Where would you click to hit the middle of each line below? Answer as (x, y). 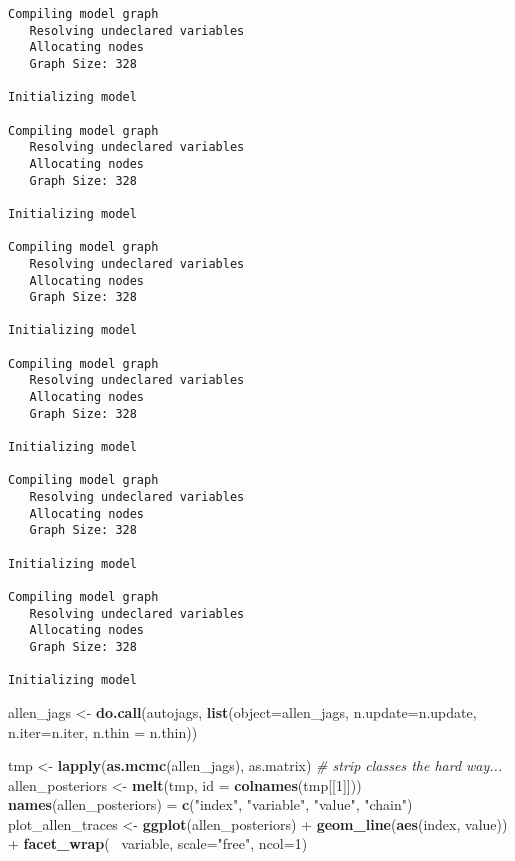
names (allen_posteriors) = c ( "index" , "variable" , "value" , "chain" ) (210, 804)
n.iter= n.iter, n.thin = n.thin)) (103, 731)
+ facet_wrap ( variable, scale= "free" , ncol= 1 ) (158, 843)
